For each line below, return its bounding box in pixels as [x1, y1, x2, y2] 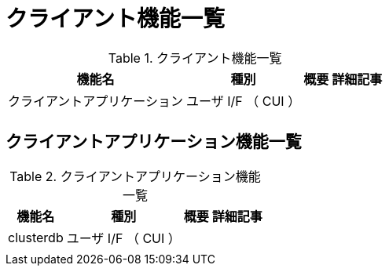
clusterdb [8, 229, 64, 245]
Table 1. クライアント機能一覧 [108, 49, 282, 66]
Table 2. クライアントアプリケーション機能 [9, 168, 261, 184]
